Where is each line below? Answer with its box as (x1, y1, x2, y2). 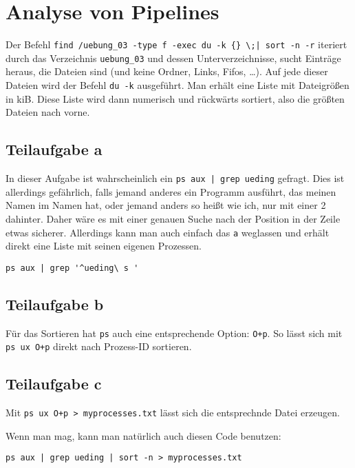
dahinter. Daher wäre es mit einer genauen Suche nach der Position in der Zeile (6, 211, 341, 225)
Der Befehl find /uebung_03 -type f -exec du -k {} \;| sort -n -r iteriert (6, 37, 347, 52)
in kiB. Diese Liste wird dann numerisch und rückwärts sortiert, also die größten (6, 91, 345, 105)
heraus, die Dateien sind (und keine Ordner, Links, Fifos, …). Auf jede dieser (6, 64, 328, 79)
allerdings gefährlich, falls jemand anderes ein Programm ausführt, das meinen (6, 184, 336, 199)
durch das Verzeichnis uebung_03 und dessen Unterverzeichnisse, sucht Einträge (6, 50, 341, 65)
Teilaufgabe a (6, 139, 103, 160)
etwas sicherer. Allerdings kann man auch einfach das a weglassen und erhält (6, 225, 330, 239)
